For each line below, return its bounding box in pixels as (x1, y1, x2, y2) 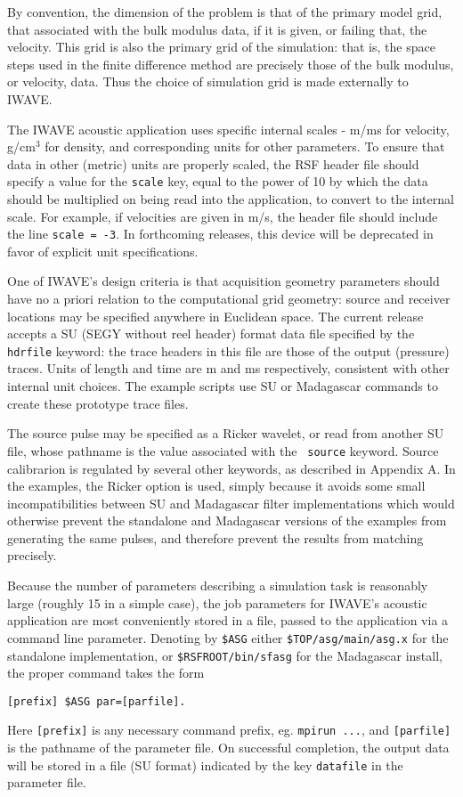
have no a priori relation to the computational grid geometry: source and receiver (7, 289, 451, 308)
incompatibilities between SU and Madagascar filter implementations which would (7, 493, 455, 512)
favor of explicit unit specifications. (7, 241, 199, 260)
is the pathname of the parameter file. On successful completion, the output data (7, 738, 450, 757)
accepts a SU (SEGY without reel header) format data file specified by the (7, 324, 415, 343)
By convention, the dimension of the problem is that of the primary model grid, (7, 3, 443, 20)
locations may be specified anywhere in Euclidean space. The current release (7, 306, 424, 325)
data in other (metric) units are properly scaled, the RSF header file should (7, 154, 419, 173)
